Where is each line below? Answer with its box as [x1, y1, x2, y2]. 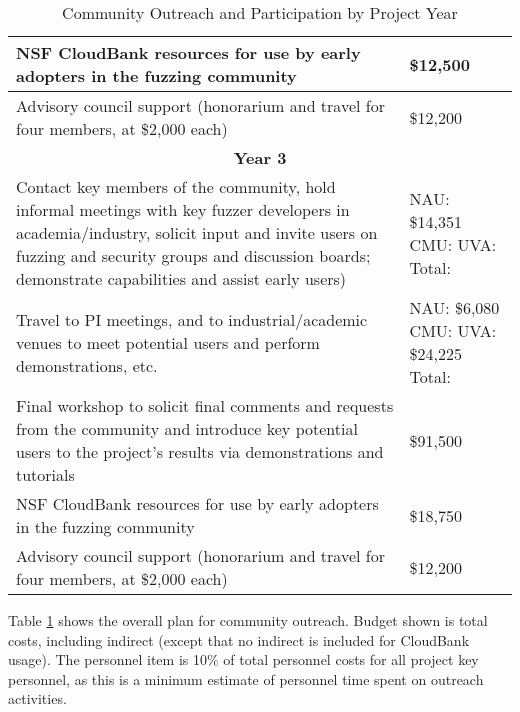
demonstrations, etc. [16, 353, 158, 377]
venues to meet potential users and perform [16, 330, 320, 354]
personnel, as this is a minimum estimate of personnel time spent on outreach [8, 668, 484, 689]
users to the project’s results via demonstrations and [16, 440, 384, 463]
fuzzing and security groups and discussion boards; [16, 244, 371, 267]
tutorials [16, 463, 75, 486]
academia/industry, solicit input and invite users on [16, 221, 378, 244]
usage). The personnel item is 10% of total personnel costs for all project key [8, 649, 479, 670]
